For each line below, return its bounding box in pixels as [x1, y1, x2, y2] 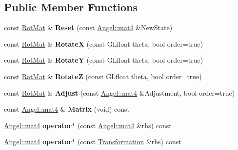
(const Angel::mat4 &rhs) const [77, 120, 172, 130]
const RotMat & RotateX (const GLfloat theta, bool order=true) [4, 38, 203, 49]
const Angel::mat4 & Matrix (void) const [4, 104, 130, 114]
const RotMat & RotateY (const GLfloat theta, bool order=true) [4, 55, 203, 65]
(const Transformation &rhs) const [77, 136, 181, 147]
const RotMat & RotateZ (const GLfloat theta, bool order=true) [4, 71, 202, 81]
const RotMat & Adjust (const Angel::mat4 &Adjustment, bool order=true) [4, 87, 235, 98]
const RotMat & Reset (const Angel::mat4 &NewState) [4, 22, 173, 33]
